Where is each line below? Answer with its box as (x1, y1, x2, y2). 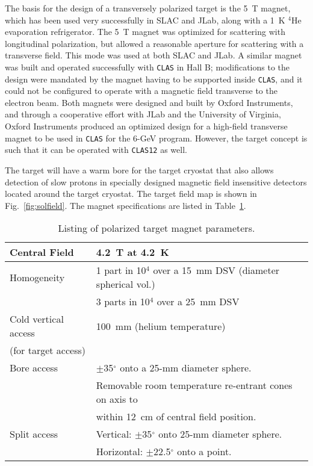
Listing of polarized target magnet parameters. (58, 221, 255, 235)
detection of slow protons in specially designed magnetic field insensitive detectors (5, 175, 307, 188)
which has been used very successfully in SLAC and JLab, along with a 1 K (5, 13, 285, 26)
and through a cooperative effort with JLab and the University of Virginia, (5, 108, 281, 120)
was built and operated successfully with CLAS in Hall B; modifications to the (5, 60, 290, 73)
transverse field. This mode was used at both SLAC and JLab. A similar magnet (5, 49, 302, 61)
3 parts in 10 (96, 294, 150, 309)
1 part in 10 (96, 263, 146, 278)
